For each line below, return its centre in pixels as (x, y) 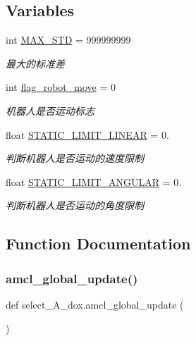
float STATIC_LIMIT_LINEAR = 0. (87, 134)
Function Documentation (98, 243)
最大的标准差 (35, 63)
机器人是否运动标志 (50, 110)
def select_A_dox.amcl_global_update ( (95, 304)
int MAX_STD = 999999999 (68, 40)
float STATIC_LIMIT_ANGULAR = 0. (94, 181)
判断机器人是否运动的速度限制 (75, 158)
